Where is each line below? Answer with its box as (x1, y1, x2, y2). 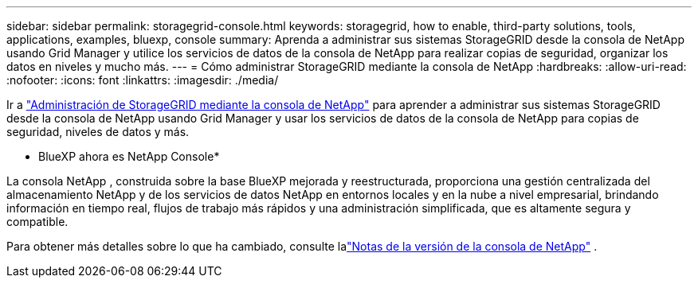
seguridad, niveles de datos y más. (6, 125, 190, 138)
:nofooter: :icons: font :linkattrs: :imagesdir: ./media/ (6, 73, 279, 87)
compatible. (6, 215, 69, 228)
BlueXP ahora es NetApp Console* (38, 150, 220, 163)
